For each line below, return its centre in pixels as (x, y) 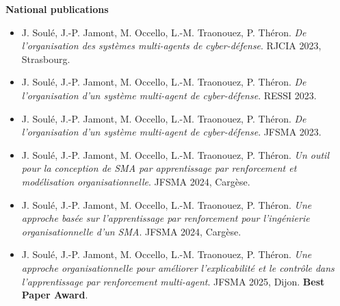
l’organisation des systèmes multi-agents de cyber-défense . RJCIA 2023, (171, 46)
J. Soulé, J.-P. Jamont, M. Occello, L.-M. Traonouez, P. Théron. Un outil (175, 154)
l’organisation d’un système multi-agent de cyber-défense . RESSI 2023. (169, 95)
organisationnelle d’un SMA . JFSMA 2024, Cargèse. (131, 231)
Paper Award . (55, 295)
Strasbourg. (46, 59)
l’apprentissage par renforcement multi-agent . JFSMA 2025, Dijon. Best (173, 281)
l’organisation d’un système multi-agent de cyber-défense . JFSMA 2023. (171, 132)
